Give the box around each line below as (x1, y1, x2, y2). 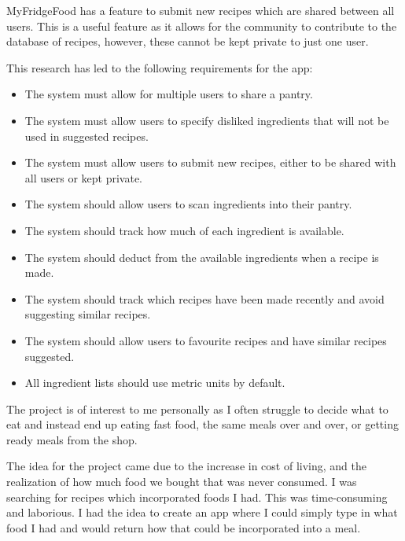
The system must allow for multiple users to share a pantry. (24, 86, 313, 102)
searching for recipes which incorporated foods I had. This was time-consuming (6, 488, 388, 505)
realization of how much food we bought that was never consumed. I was (6, 473, 357, 490)
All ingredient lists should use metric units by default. (24, 374, 285, 391)
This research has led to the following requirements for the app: (6, 59, 313, 75)
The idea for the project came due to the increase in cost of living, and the (6, 458, 366, 474)
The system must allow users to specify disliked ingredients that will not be (24, 112, 389, 128)
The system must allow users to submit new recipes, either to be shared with (24, 154, 396, 171)
